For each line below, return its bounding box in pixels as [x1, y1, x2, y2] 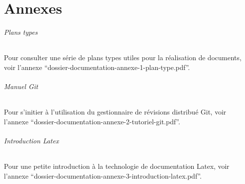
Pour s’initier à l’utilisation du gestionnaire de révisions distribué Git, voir [4, 107, 226, 117]
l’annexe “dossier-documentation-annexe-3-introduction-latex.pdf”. [4, 170, 202, 181]
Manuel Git [4, 81, 38, 91]
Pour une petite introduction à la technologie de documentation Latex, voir [4, 161, 229, 171]
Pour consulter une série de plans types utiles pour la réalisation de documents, [4, 52, 242, 63]
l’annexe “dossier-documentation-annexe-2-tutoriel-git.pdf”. [4, 116, 181, 126]
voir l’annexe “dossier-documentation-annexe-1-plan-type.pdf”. [4, 62, 190, 72]
